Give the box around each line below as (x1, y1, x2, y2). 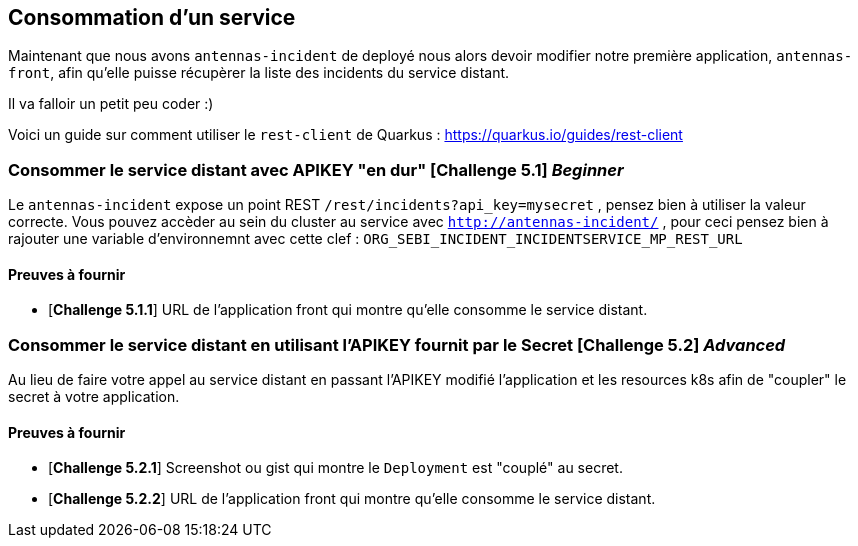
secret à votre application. (8, 388, 180, 406)
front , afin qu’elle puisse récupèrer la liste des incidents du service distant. (8, 64, 510, 82)
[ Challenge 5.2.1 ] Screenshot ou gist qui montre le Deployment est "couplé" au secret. (48, 459, 623, 477)
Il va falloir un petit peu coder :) (8, 95, 214, 113)
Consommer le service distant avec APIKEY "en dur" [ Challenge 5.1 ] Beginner (8, 159, 624, 180)
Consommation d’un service (8, 5, 296, 30)
